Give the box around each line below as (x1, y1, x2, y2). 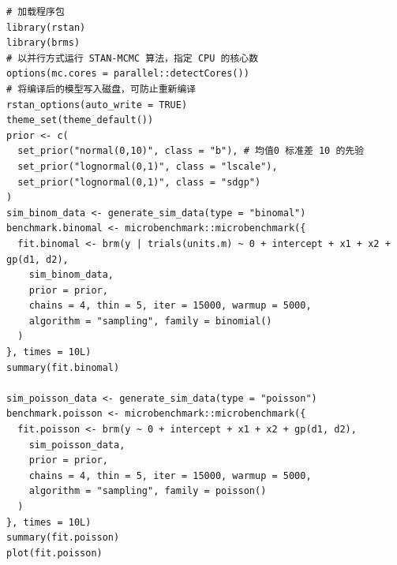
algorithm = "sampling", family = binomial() (28, 315, 272, 327)
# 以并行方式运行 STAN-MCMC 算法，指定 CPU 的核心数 (6, 52, 259, 64)
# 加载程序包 (6, 6, 65, 17)
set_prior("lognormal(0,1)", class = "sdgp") (17, 176, 261, 188)
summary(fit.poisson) (6, 532, 120, 544)
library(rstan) (6, 21, 86, 33)
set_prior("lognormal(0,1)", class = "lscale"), (17, 160, 278, 172)
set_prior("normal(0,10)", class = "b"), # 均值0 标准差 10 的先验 (17, 145, 365, 157)
